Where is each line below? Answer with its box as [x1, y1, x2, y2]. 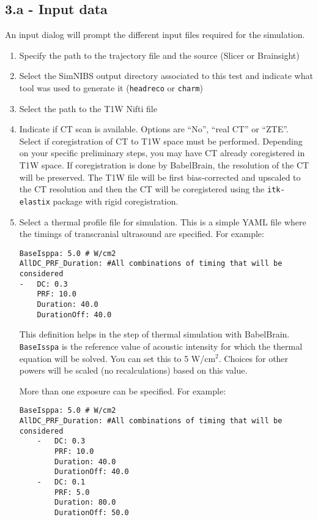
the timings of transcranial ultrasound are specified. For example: [19, 227, 264, 240]
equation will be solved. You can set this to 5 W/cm [19, 352, 216, 364]
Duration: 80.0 [54, 498, 116, 507]
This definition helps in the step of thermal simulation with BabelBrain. [19, 328, 290, 341]
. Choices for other [218, 352, 289, 364]
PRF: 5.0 [54, 488, 90, 497]
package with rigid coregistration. [53, 194, 179, 207]
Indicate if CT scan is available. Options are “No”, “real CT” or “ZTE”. [19, 122, 289, 135]
